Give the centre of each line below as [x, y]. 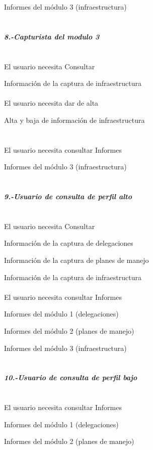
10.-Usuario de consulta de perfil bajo [71, 377]
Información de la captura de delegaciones [69, 243]
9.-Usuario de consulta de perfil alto [68, 196]
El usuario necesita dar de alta [51, 103]
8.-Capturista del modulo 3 [52, 36]
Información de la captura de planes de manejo [76, 260]
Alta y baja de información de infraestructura [74, 120]
